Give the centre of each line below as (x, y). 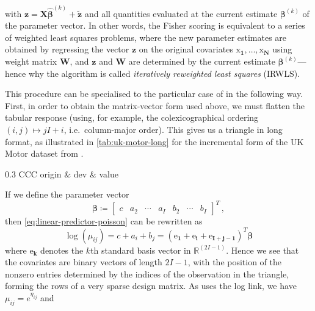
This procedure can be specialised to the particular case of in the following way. (154, 94)
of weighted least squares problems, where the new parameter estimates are (146, 37)
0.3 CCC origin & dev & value (62, 173)
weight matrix (31, 61)
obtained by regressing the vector (67, 49)
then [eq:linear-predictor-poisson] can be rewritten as (104, 221)
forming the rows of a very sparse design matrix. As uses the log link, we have (151, 286)
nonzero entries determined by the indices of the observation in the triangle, (147, 273)
